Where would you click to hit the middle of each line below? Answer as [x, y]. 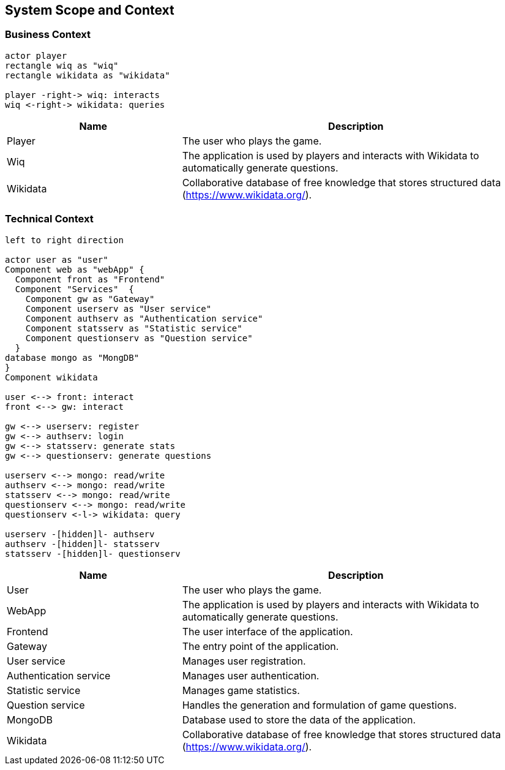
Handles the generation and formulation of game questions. [319, 705]
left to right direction [64, 240]
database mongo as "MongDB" [72, 357]
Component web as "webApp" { [75, 269]
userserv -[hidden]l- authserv [80, 534]
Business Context [48, 35]
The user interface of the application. [267, 631]
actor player [36, 55]
